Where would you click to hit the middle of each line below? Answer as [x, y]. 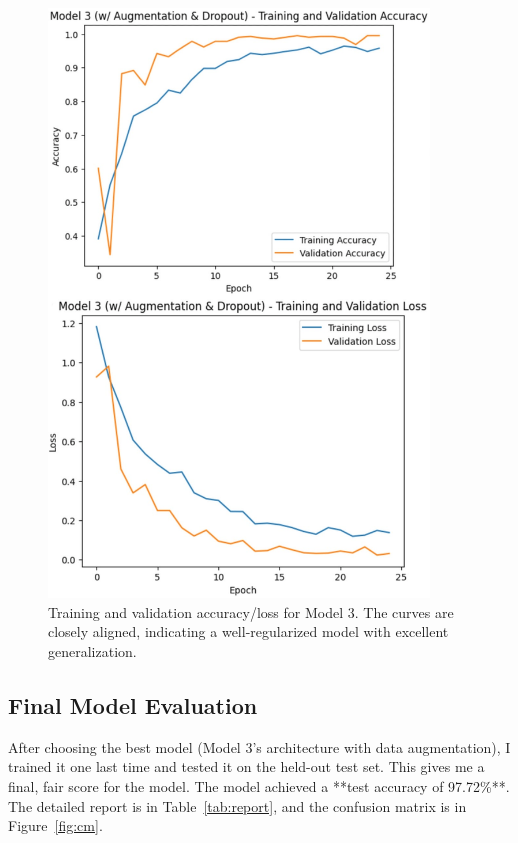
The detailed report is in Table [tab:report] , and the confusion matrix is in [237, 805]
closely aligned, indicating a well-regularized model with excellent [248, 631]
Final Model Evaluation [133, 705]
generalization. [92, 651]
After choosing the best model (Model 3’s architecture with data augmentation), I [259, 746]
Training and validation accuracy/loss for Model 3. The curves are [251, 611]
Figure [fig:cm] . [55, 825]
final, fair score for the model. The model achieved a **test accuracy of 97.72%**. [259, 786]
